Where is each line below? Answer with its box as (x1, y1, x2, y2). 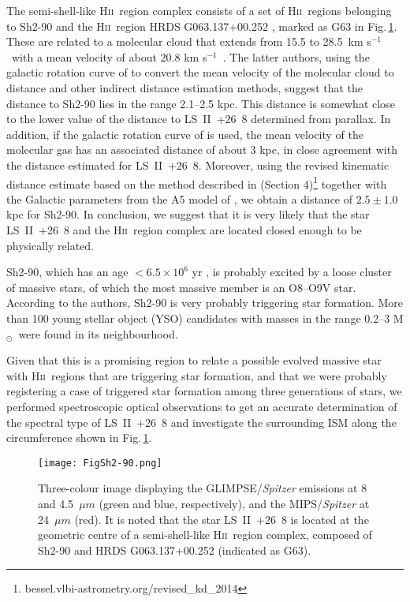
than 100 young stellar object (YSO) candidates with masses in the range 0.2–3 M (6, 309, 404, 326)
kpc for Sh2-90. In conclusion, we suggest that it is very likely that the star (6, 206, 370, 222)
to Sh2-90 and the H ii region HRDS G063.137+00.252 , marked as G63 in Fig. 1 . (6, 17, 397, 34)
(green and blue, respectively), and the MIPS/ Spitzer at (99, 495, 370, 511)
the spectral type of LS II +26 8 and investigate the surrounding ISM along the (6, 413, 397, 430)
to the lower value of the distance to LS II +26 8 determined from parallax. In (6, 110, 391, 127)
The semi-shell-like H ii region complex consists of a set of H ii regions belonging (6, 2, 392, 18)
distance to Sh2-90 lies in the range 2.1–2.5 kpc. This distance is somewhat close (6, 95, 395, 111)
